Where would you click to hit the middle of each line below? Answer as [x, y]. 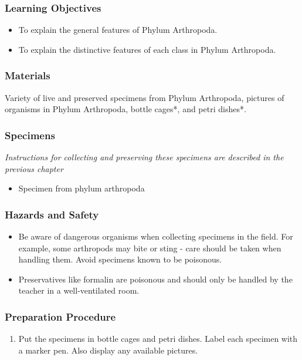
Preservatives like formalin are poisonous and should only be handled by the [155, 279]
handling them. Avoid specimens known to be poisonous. [120, 259]
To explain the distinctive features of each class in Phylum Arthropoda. [147, 49]
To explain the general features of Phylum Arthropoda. [118, 30]
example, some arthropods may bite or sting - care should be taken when [150, 248]
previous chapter [34, 168]
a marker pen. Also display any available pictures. [108, 350]
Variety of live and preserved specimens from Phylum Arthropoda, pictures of [145, 97]
